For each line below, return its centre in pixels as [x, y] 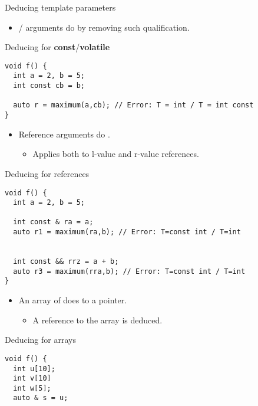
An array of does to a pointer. [73, 300]
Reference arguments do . [64, 134]
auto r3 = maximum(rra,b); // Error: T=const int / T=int [129, 271]
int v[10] [32, 379]
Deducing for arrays [40, 340]
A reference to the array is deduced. [97, 320]
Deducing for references [47, 173]
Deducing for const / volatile [57, 47]
